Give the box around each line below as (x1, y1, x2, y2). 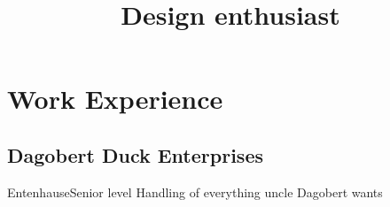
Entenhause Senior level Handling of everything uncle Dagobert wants (7, 182, 383, 201)
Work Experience (7, 80, 223, 117)
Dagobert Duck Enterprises (7, 141, 263, 168)
